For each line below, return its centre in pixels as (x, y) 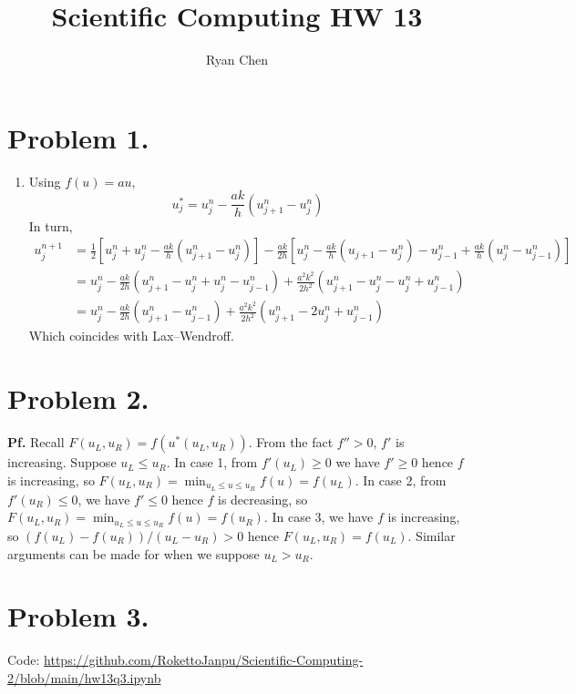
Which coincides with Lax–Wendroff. (131, 336)
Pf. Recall (36, 442)
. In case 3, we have (319, 517)
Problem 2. (78, 398)
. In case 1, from (212, 462)
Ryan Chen (237, 60)
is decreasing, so (262, 499)
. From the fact (291, 442)
